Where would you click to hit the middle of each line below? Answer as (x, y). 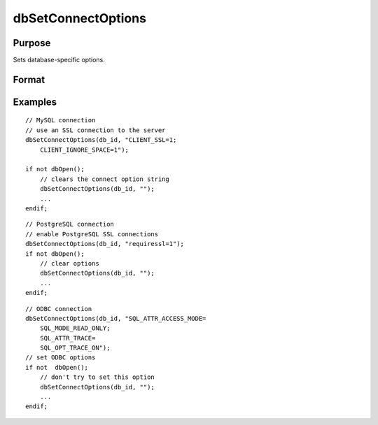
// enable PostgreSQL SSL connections (92, 234)
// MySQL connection (61, 120)
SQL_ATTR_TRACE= (68, 338)
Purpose (32, 43)
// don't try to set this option (97, 377)
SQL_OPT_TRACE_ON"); (75, 348)
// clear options (69, 263)
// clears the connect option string (104, 179)
